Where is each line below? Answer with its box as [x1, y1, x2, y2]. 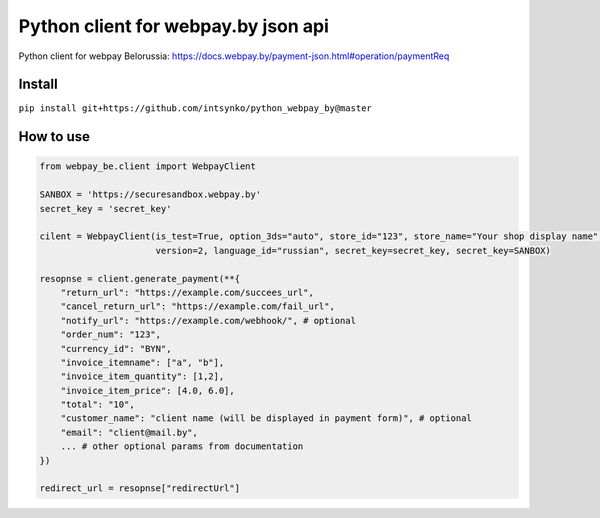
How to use [18, 128, 90, 145]
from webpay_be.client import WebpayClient [39, 161, 257, 172]
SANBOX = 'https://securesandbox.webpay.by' [39, 189, 262, 200]
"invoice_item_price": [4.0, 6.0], [60, 385, 235, 396]
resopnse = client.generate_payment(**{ [39, 273, 240, 284]
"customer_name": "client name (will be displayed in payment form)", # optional [60, 413, 472, 424]
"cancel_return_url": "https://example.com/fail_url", [60, 301, 335, 312]
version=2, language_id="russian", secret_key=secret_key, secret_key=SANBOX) [155, 245, 552, 256]
